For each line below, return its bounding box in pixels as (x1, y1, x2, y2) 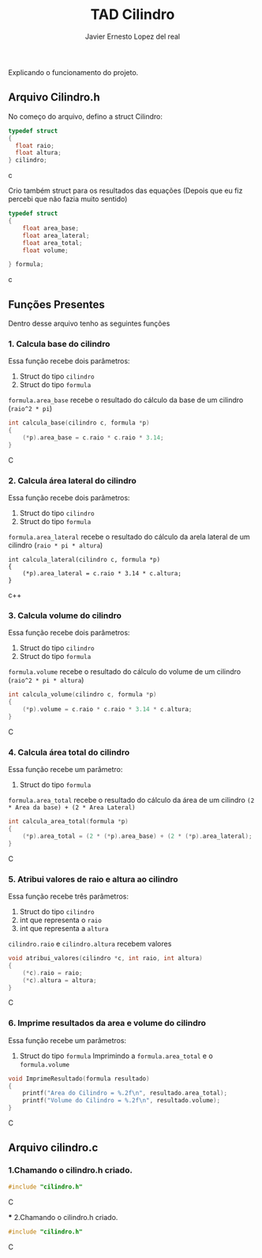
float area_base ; (22, 224, 80, 232)
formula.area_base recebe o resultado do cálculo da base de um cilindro (8, 395, 244, 405)
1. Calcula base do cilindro (8, 338, 110, 349)
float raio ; (15, 141, 55, 149)
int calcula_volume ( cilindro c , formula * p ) (8, 691, 157, 699)
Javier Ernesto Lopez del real (85, 32, 180, 41)
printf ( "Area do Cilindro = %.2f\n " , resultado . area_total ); (22, 1089, 227, 1098)
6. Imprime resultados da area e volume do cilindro (8, 1018, 207, 1029)
